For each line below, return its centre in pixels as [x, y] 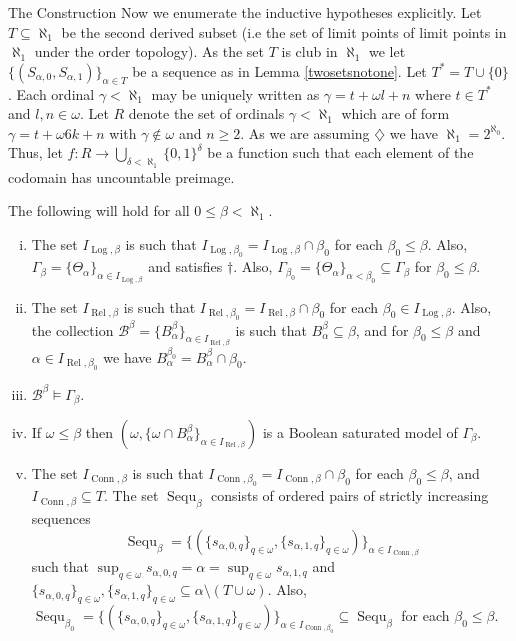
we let [387, 51]
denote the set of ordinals [206, 113]
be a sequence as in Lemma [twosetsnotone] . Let [279, 70]
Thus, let [35, 152]
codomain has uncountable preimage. [121, 176]
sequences [61, 518]
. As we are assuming [305, 132]
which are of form [395, 113]
